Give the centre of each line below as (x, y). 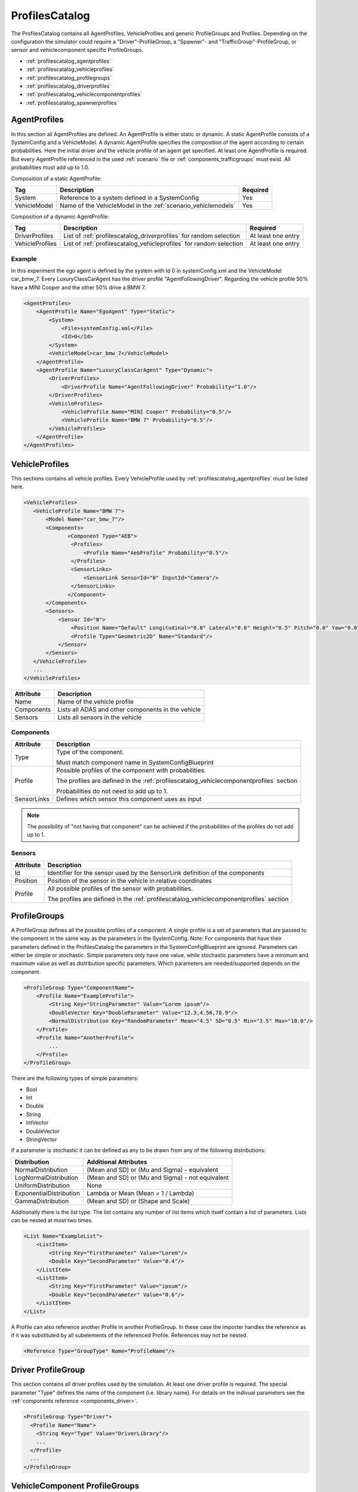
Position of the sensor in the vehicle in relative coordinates (129, 881)
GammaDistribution (42, 1201)
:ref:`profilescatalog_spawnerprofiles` (72, 103)
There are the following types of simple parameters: (75, 1078)
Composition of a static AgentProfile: (56, 178)
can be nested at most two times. (52, 1220)
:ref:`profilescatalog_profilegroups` (69, 78)
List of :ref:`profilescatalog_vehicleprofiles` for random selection (153, 243)
